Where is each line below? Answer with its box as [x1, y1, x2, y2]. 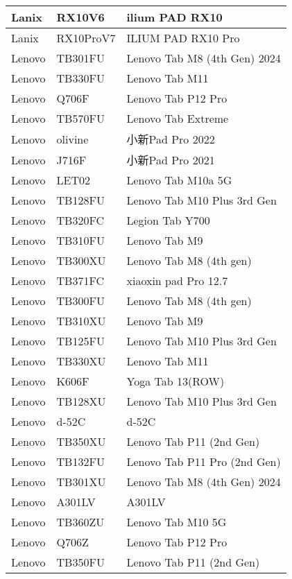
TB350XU [56, 433, 106, 449]
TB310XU [56, 313, 106, 329]
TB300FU [56, 293, 105, 309]
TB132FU [56, 453, 105, 469]
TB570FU [56, 110, 105, 126]
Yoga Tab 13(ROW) [126, 373, 225, 389]
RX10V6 [56, 9, 105, 25]
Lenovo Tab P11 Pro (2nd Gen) [126, 453, 281, 469]
